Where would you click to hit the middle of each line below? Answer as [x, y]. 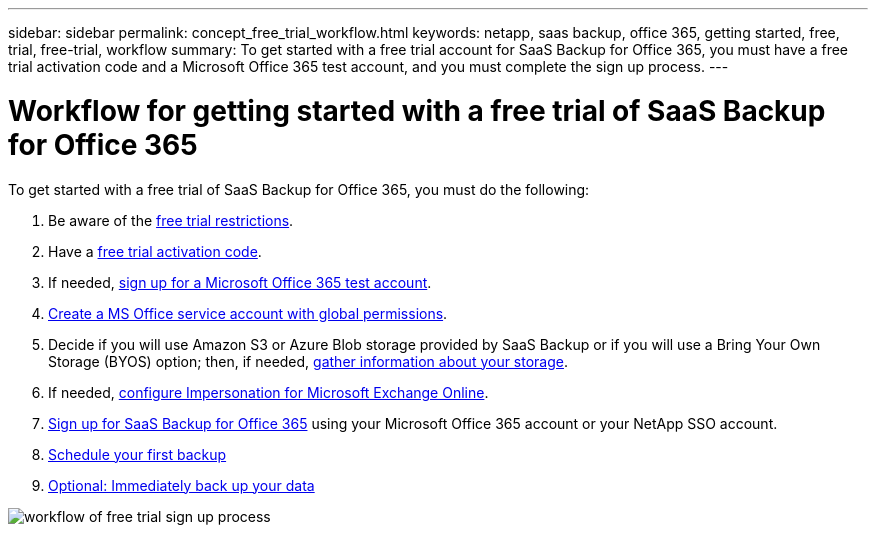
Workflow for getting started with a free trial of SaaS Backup [417, 110]
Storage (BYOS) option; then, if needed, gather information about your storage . [308, 361]
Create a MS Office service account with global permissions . [248, 313]
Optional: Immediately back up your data [181, 485]
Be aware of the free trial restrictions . [171, 220]
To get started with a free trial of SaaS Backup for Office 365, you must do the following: [299, 189]
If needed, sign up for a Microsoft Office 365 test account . [240, 282]
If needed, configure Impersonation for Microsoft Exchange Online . [268, 392]
